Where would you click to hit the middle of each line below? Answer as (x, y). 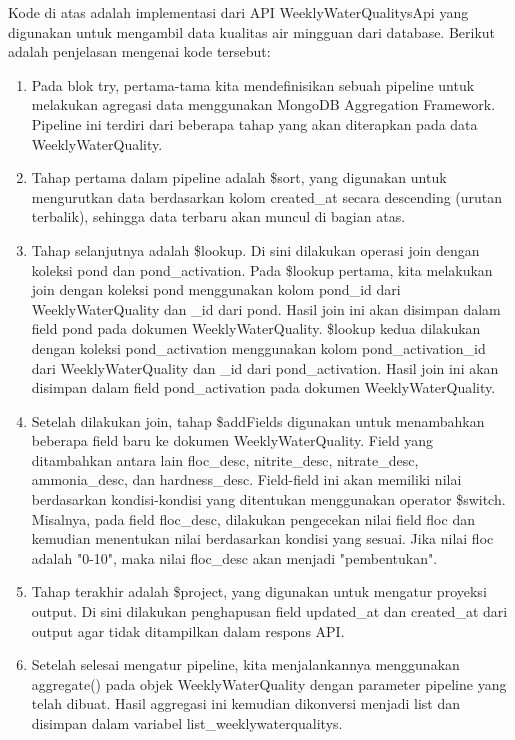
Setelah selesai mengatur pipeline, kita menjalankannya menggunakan (245, 664)
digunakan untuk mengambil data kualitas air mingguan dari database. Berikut (252, 31)
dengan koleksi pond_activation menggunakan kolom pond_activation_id (258, 347)
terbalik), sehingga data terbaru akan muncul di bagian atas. (218, 216)
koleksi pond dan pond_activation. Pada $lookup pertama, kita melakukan (262, 269)
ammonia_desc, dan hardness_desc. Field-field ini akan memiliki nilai (246, 479)
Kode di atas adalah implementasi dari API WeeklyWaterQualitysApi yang (238, 12)
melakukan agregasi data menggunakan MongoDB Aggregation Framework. (263, 104)
